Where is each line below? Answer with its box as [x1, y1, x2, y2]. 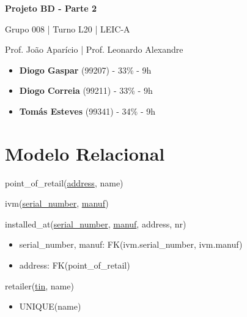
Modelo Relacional [5, 140, 165, 166]
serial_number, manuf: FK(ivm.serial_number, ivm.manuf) [19, 238, 243, 251]
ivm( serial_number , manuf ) [5, 197, 109, 210]
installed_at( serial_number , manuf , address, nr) [5, 217, 186, 230]
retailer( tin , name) [5, 279, 74, 292]
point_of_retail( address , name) [5, 176, 123, 189]
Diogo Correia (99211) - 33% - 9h [19, 84, 153, 97]
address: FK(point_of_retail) [19, 259, 130, 272]
